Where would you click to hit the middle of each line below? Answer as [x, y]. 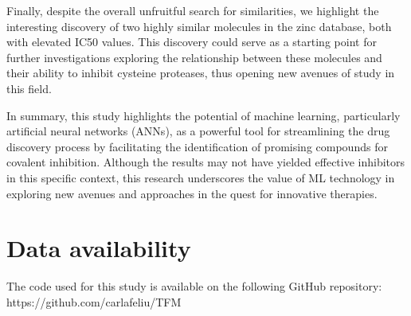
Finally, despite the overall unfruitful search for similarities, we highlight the [193, 10]
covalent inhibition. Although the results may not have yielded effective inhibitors [206, 162]
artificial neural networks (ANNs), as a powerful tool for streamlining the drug [198, 131]
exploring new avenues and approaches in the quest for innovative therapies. [192, 193]
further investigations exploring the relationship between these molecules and [194, 57]
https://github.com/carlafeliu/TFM [94, 301]
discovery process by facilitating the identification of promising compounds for [197, 146]
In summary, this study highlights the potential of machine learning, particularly [204, 115]
